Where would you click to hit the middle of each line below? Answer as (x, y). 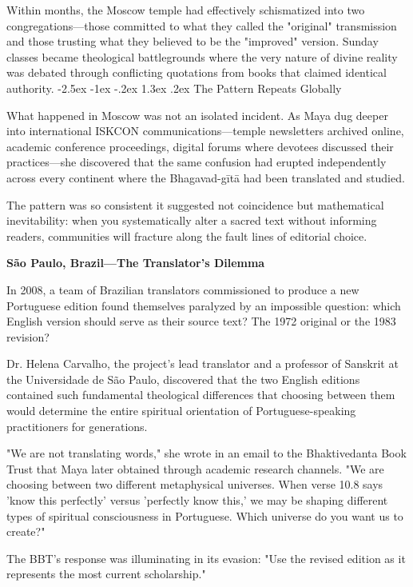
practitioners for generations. (77, 426)
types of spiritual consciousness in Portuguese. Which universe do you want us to (205, 515)
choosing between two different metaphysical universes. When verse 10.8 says (195, 484)
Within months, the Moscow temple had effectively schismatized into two (186, 10)
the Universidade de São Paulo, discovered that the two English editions (183, 379)
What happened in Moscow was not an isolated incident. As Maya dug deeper (197, 115)
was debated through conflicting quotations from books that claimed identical (197, 72)
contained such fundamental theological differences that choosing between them (201, 395)
